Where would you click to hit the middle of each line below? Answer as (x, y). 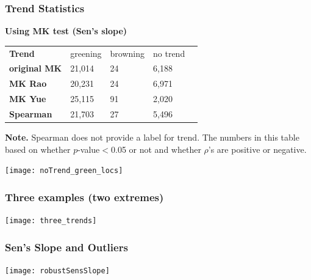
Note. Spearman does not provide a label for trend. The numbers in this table (152, 137)
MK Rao (28, 83)
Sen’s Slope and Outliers (66, 247)
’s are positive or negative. (257, 149)
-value (89, 149)
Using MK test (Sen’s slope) (66, 31)
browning (127, 53)
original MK (36, 68)
